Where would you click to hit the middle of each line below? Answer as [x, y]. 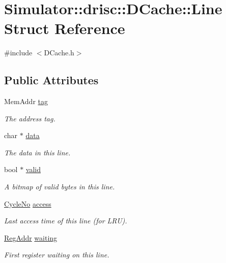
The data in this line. [37, 152]
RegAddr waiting [31, 237]
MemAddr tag [26, 101]
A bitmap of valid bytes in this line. [60, 187]
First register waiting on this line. [57, 255]
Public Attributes [51, 80]
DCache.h [59, 53]
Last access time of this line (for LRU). [66, 221]
